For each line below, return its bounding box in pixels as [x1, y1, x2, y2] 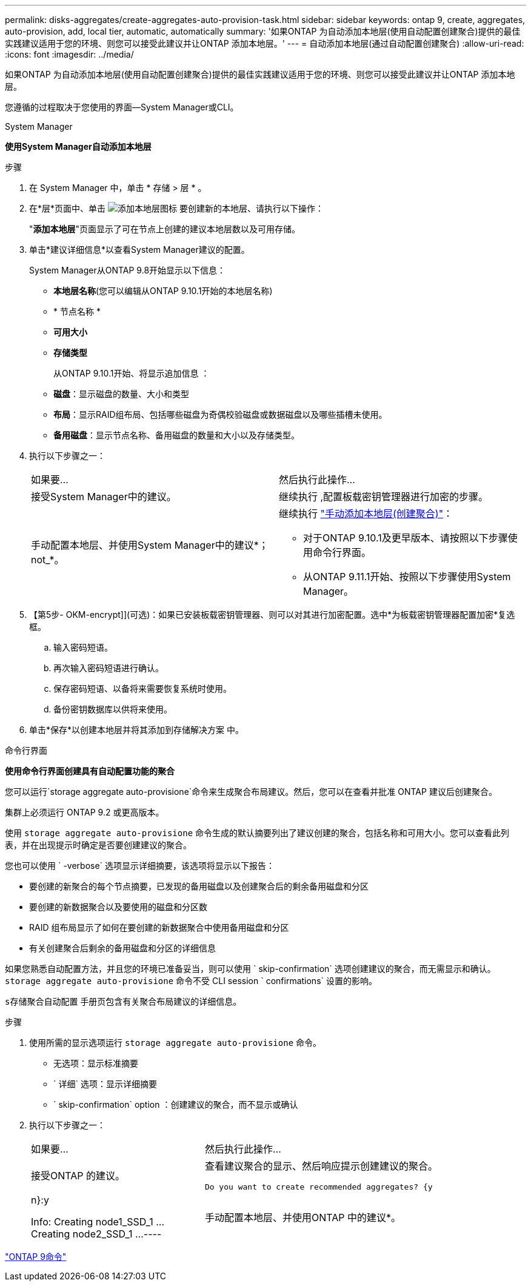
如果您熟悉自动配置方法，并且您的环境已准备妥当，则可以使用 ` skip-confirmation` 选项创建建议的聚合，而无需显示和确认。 [5, 963, 496, 974]
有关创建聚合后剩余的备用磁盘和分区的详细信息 [29, 943, 216, 953]
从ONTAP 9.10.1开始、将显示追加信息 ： [53, 368, 210, 378]
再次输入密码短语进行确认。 [53, 663, 164, 673]
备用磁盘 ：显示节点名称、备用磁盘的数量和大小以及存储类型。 [53, 430, 299, 440]
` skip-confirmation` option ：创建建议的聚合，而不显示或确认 [53, 1099, 298, 1110]
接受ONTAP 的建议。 [31, 1169, 125, 1182]
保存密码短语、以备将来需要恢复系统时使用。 [53, 683, 232, 694]
